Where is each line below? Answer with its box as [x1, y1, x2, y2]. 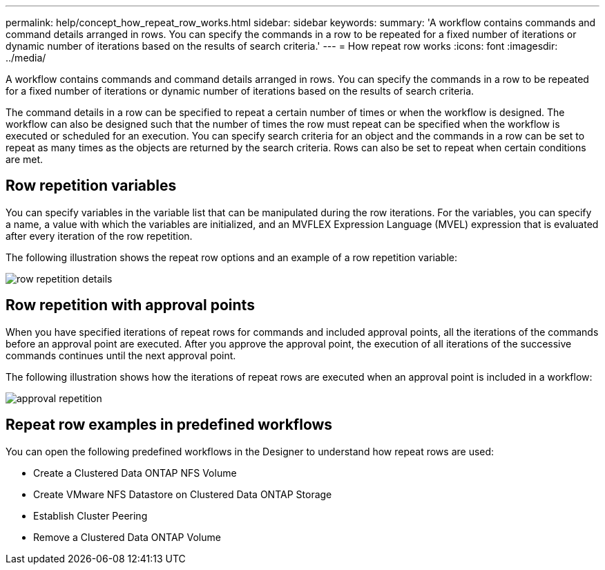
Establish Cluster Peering [33, 509, 148, 522]
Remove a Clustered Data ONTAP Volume [33, 531, 221, 543]
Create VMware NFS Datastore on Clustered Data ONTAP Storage [33, 488, 332, 500]
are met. [6, 153, 44, 165]
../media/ [6, 52, 46, 64]
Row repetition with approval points [6, 296, 255, 314]
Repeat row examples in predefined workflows [6, 416, 333, 434]
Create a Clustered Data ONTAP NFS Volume [33, 466, 237, 479]
